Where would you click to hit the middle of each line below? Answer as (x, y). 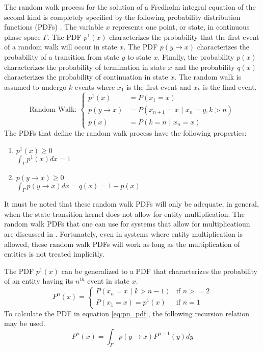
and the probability (205, 67)
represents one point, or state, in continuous (181, 27)
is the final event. (230, 86)
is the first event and (159, 86)
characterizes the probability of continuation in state (86, 77)
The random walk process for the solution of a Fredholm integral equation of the (130, 7)
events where (95, 86)
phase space (22, 36)
